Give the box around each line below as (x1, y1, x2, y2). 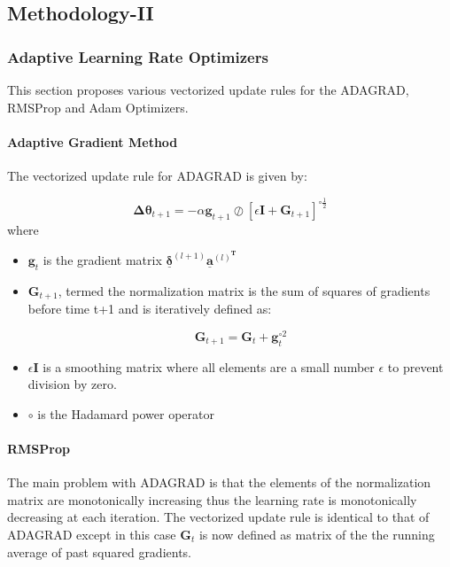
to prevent (387, 357, 444, 376)
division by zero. (27, 375, 117, 393)
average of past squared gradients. (7, 542, 192, 561)
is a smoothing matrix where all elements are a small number (43, 357, 375, 376)
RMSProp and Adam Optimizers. (7, 97, 189, 116)
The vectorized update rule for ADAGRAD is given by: (7, 166, 307, 184)
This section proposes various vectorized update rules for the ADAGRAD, (7, 81, 409, 98)
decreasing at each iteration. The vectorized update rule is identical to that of (7, 508, 430, 526)
